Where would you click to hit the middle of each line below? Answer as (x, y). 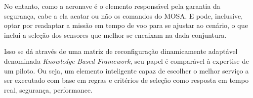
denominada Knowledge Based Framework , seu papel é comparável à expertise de (126, 61)
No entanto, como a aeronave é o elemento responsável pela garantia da (112, 6)
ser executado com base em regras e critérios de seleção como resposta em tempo (126, 80)
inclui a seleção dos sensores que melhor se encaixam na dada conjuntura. (115, 35)
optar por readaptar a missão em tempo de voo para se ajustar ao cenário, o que (126, 25)
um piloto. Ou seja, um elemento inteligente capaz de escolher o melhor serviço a (126, 70)
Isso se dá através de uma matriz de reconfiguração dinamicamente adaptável (121, 51)
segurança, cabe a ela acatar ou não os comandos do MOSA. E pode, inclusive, (124, 15)
